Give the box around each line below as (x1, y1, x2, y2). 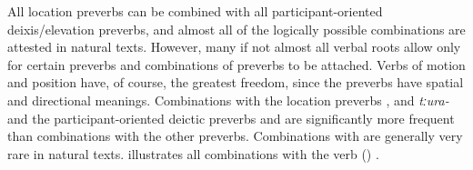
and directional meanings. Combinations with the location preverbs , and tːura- (7, 90, 449, 109)
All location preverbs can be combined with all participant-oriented (7, 2, 383, 20)
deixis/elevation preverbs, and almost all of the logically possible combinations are (7, 19, 466, 38)
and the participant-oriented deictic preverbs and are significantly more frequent (7, 108, 455, 127)
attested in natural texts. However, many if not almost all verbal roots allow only (7, 37, 461, 56)
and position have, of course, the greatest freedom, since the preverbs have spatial (7, 73, 464, 92)
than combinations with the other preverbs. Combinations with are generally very (7, 126, 463, 145)
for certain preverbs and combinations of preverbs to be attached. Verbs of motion (7, 55, 466, 74)
